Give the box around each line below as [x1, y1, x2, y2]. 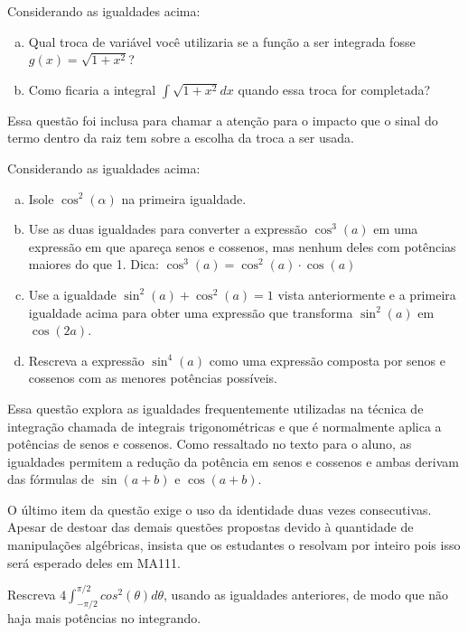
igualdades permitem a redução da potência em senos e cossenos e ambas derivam [7, 451, 459, 470]
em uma [373, 219, 418, 238]
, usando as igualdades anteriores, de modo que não [164, 584, 449, 603]
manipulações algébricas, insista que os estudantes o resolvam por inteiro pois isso [7, 535, 461, 554]
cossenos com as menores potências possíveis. [28, 368, 278, 387]
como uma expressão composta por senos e [209, 350, 446, 369]
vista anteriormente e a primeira [277, 284, 456, 303]
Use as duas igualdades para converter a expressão [28, 219, 307, 238]
